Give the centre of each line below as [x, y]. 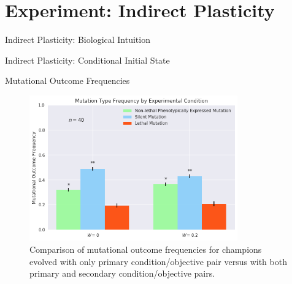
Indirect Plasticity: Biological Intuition [78, 39]
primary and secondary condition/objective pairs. [122, 273]
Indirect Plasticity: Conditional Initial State [87, 60]
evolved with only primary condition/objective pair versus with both [158, 261]
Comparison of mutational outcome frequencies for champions [146, 249]
